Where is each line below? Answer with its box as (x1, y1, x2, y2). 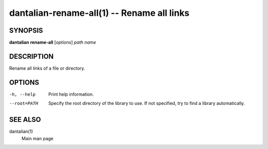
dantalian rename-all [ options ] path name (9, 40, 96, 46)
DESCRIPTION (9, 52, 54, 60)
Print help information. (48, 91, 94, 97)
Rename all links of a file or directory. (9, 65, 85, 71)
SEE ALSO (9, 115, 41, 124)
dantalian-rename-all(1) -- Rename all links (9, 7, 190, 18)
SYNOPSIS (9, 26, 43, 35)
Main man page (21, 135, 54, 141)
